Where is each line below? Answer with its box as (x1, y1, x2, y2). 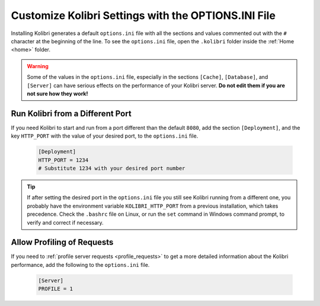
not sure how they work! (27, 90, 88, 97)
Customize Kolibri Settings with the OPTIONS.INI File (11, 9, 276, 22)
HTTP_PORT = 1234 (38, 157, 89, 163)
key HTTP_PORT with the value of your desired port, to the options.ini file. (11, 132, 199, 139)
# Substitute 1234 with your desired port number (38, 165, 185, 171)
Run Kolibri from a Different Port (11, 109, 132, 119)
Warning (27, 62, 49, 69)
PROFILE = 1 (38, 285, 73, 292)
